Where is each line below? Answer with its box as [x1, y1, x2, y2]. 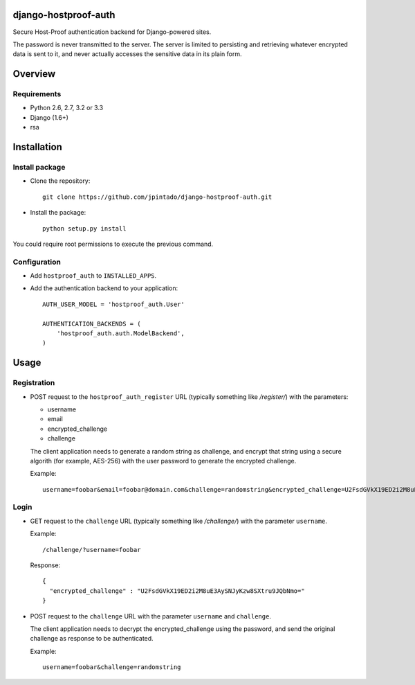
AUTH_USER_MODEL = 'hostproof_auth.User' [42, 300, 185, 308]
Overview [12, 68, 56, 80]
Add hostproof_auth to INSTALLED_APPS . [30, 272, 157, 280]
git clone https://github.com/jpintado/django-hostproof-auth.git [42, 193, 273, 201]
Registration [12, 378, 55, 388]
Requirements [12, 89, 62, 99]
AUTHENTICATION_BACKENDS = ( [42, 319, 141, 328]
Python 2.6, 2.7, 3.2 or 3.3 [30, 104, 104, 112]
